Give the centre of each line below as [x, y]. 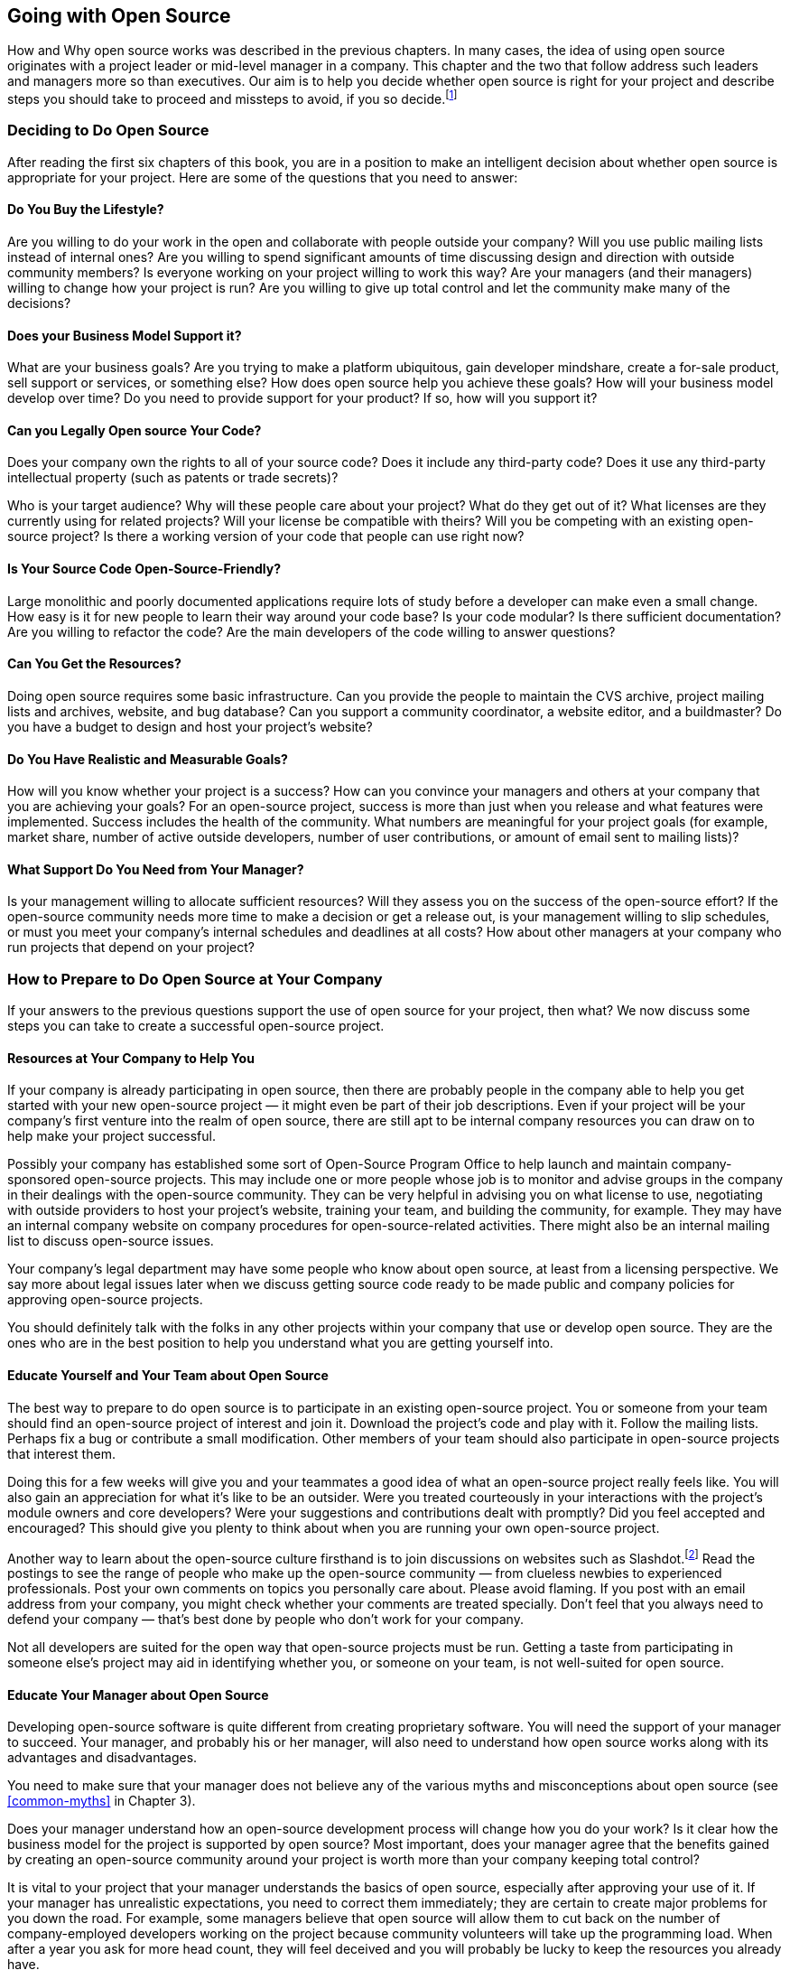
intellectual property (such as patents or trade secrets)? [173, 478]
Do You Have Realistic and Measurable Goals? [148, 759]
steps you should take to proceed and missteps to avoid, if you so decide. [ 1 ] [232, 98]
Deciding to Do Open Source [108, 131]
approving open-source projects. [105, 1300]
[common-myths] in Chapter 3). [102, 1801]
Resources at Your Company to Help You [131, 1058]
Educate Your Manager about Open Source [138, 1695]
